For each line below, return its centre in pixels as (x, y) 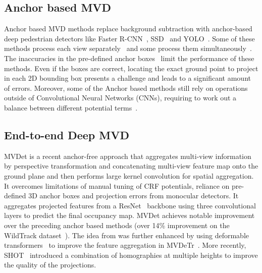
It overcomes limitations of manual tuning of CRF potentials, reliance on (117, 185)
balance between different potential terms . (71, 107)
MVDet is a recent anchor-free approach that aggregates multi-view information (128, 156)
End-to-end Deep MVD (67, 134)
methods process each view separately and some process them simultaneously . (128, 48)
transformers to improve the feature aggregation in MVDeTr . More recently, (125, 245)
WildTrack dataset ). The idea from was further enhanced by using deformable (127, 235)
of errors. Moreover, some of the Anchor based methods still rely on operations (126, 88)
